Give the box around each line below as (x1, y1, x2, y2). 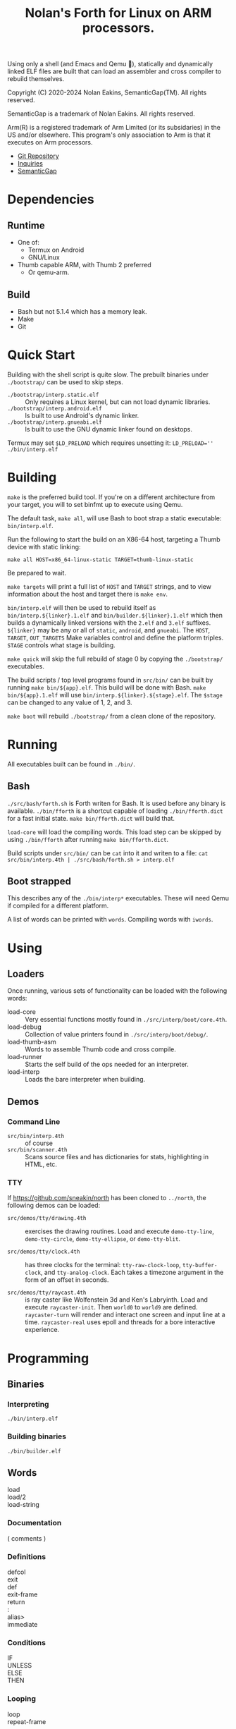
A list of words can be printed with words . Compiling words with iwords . (7, 915, 213, 924)
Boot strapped (7, 876, 72, 888)
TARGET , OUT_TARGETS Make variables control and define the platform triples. (7, 633, 224, 642)
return (7, 1598, 25, 1606)
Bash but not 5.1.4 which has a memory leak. (17, 307, 147, 315)
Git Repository (17, 152, 60, 160)
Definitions (7, 1551, 46, 1561)
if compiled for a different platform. (7, 901, 109, 910)
